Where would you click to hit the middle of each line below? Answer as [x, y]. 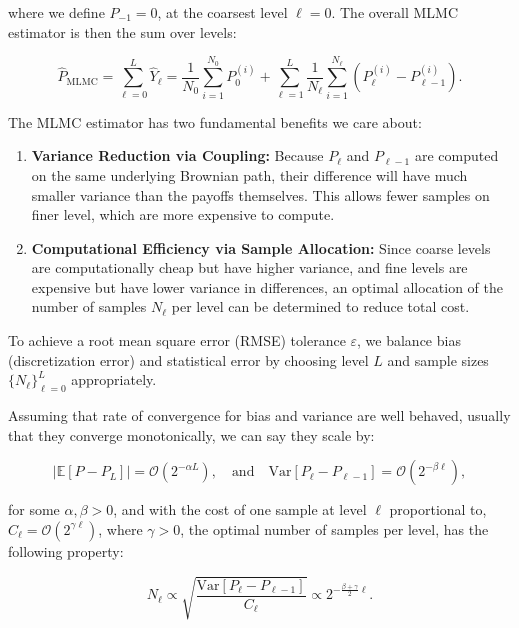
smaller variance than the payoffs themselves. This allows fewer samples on [260, 194]
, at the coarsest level [222, 12]
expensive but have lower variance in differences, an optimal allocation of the [267, 286]
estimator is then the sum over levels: [122, 31]
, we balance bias [409, 340]
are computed [456, 155]
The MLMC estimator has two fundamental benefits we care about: [215, 121]
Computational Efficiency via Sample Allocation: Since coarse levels [261, 247]
